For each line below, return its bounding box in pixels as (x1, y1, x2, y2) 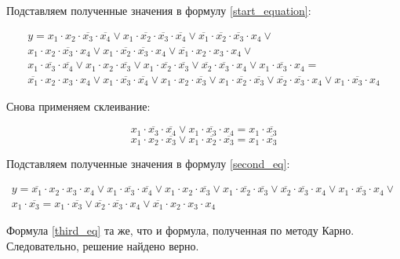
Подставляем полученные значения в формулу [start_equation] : (6, 2, 311, 18)
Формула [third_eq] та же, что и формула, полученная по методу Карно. (6, 222, 355, 239)
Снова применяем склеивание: (6, 98, 151, 115)
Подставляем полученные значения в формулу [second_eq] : (6, 155, 290, 172)
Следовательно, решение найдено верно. (6, 237, 199, 254)
